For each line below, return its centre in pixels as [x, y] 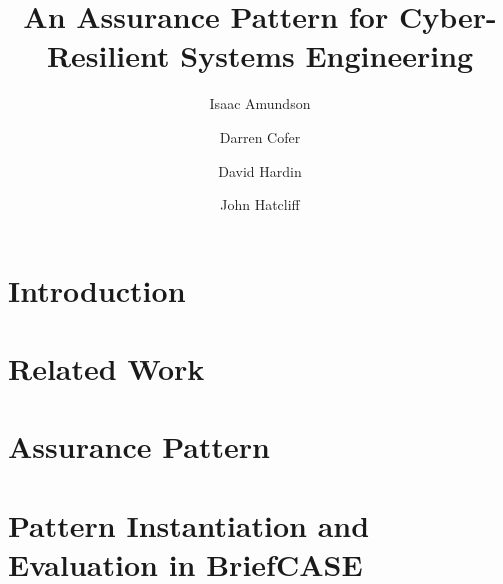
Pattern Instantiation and [189, 524]
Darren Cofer [260, 136]
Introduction [97, 289]
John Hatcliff [260, 204]
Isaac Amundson [260, 103]
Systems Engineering [327, 55]
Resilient [108, 55]
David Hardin [260, 170]
